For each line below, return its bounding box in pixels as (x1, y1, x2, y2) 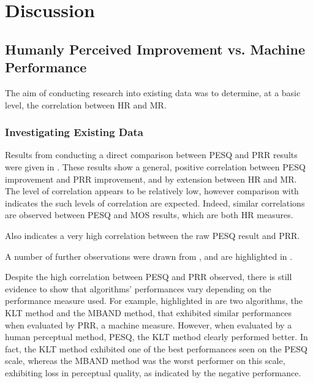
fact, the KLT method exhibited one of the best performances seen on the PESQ (5, 342, 308, 355)
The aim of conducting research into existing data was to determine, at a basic (5, 86, 301, 99)
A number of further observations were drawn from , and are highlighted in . (5, 249, 293, 262)
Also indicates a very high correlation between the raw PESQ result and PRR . (5, 229, 300, 241)
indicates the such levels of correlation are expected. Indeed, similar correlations (5, 196, 305, 209)
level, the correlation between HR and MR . (5, 98, 167, 111)
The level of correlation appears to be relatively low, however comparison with (5, 184, 299, 197)
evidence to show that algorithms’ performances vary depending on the (5, 282, 271, 295)
